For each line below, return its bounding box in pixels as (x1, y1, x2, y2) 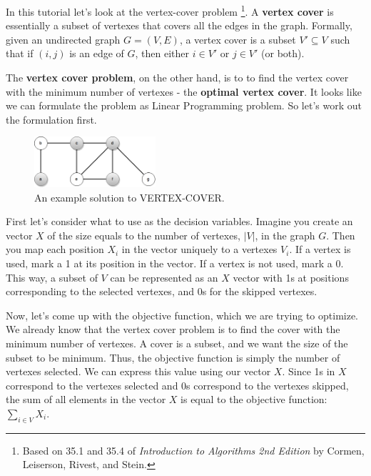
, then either (135, 46, 190, 61)
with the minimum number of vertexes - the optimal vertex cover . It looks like (6, 84, 362, 99)
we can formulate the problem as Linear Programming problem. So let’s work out (6, 98, 362, 113)
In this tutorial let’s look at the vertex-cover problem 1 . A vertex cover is (6, 2, 334, 19)
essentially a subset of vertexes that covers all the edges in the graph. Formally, (6, 18, 352, 33)
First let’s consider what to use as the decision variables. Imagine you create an (6, 214, 353, 229)
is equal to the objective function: (181, 392, 327, 407)
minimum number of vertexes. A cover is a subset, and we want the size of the (6, 336, 348, 350)
